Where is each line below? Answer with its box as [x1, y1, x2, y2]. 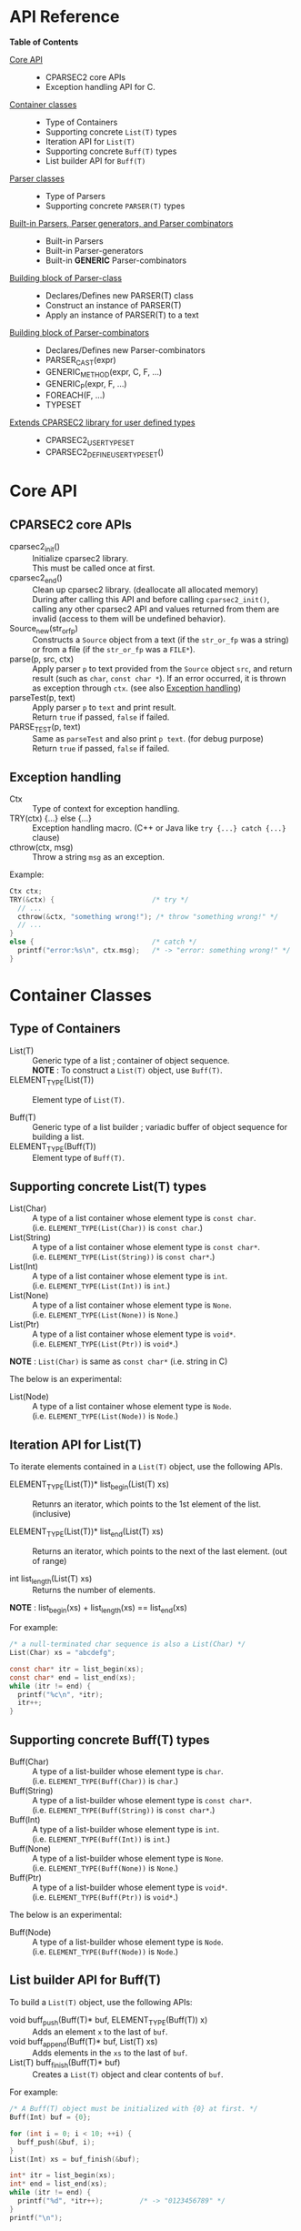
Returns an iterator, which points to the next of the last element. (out [32, 1545, 288, 1557]
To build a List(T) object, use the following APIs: [9, 1996, 193, 2007]
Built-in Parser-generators [45, 245, 144, 256]
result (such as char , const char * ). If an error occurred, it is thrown [32, 673, 286, 684]
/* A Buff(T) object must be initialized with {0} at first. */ [9, 2105, 258, 2114]
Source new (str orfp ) [9, 622, 79, 636]
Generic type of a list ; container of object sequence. [32, 1055, 230, 1065]
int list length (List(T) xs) [9, 1572, 93, 1586]
